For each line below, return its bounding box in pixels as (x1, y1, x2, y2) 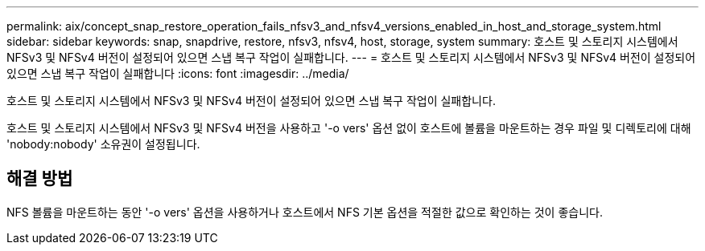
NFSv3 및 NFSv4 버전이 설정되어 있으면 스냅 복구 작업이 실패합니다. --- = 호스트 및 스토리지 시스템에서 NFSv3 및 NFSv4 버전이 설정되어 (6, 51, 696, 64)
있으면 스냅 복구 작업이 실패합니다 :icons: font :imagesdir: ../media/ (6, 67, 349, 80)
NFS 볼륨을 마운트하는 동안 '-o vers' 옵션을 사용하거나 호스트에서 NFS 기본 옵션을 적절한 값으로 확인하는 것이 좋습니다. (6, 204, 603, 219)
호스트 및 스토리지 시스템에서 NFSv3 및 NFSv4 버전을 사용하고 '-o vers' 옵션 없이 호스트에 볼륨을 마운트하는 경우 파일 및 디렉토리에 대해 (6, 121, 691, 135)
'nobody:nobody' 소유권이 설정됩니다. (6, 137, 200, 151)
